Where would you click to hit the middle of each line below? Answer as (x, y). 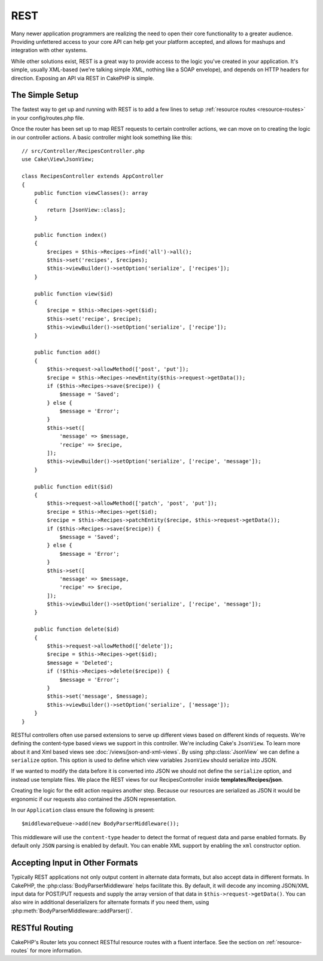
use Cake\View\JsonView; (58, 159)
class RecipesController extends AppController (93, 176)
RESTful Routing (42, 928)
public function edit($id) (74, 486)
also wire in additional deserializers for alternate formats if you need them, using (110, 902)
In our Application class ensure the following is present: (83, 810)
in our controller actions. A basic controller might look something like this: (102, 137)
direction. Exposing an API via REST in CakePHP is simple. (83, 78)
